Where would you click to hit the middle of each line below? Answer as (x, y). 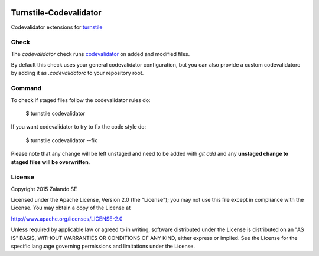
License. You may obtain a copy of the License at (71, 208)
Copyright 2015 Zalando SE (44, 189)
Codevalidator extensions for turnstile (57, 27)
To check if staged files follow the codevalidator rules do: (81, 100)
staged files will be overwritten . (51, 162)
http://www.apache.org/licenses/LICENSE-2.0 (67, 219)
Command (26, 88)
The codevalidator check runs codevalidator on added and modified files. (100, 54)
